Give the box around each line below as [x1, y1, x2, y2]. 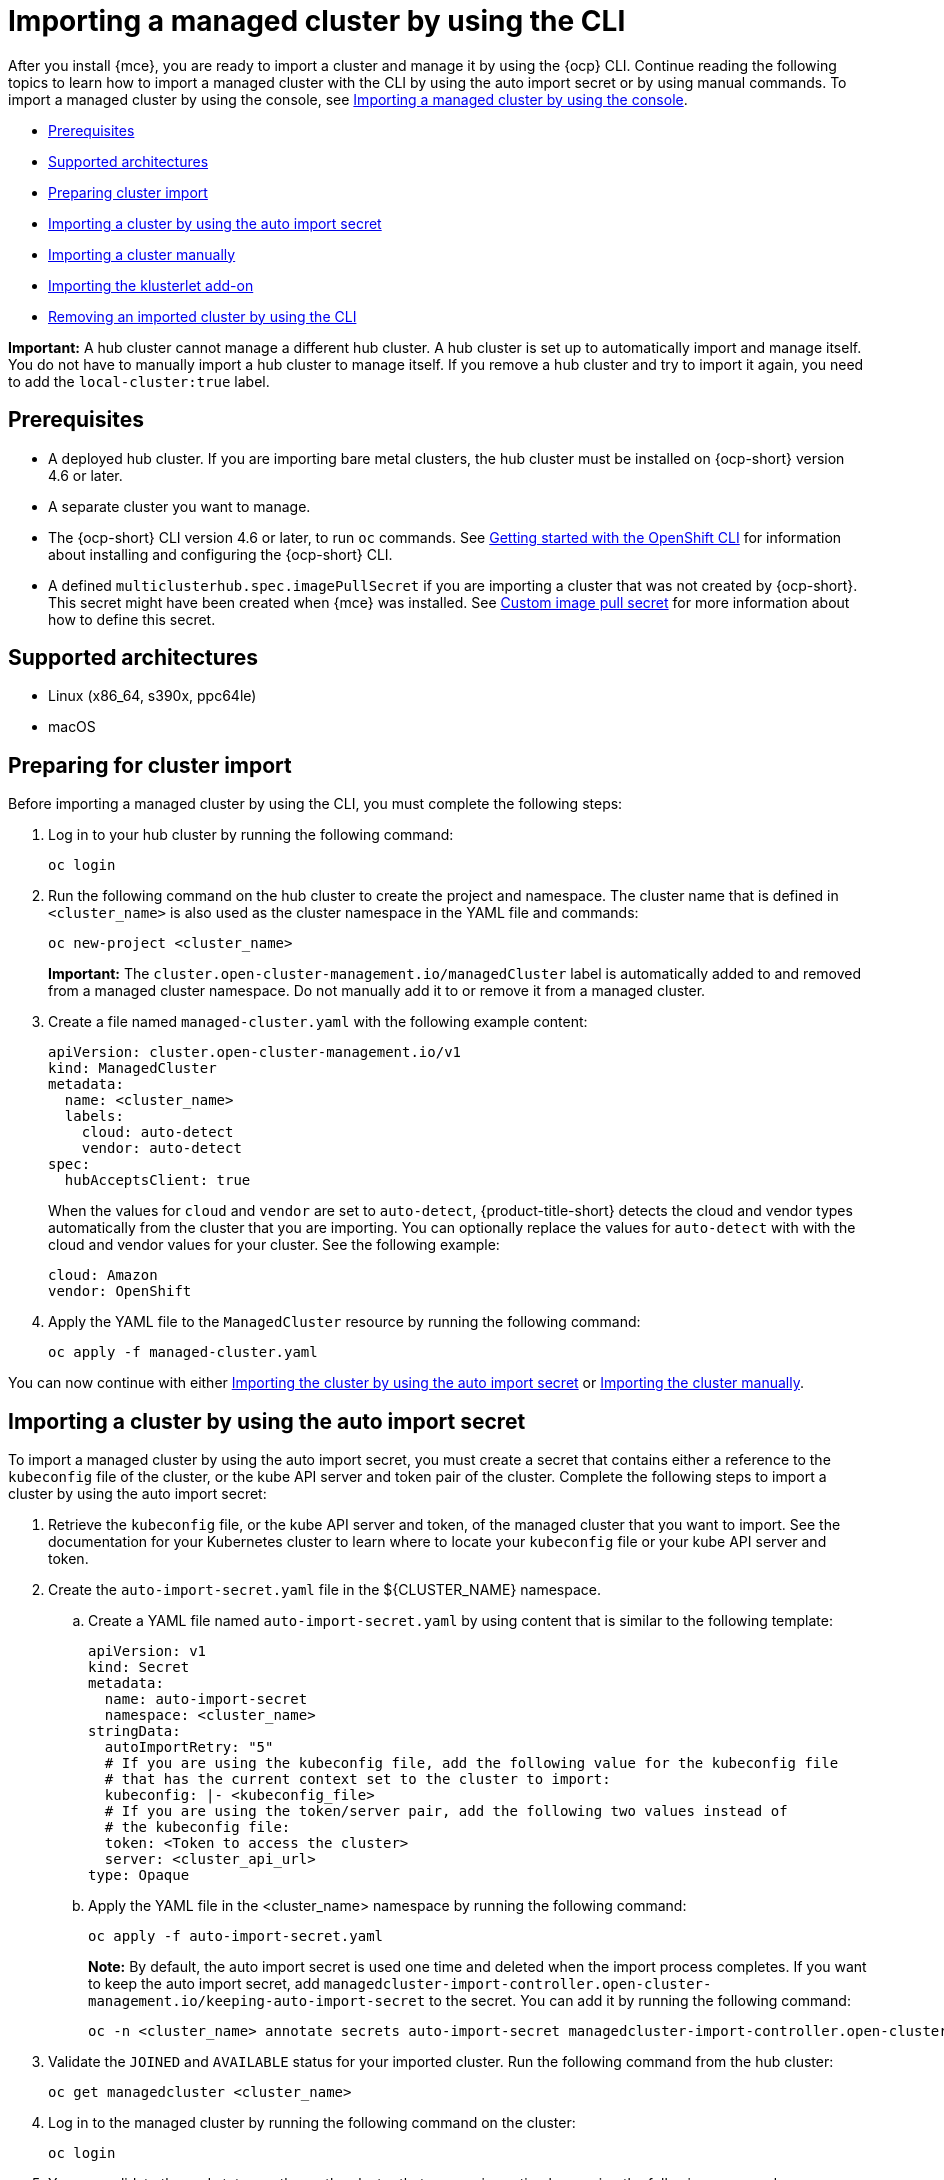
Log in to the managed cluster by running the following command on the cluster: [48, 2114, 576, 2132]
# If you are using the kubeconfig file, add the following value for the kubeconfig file [104, 1755, 839, 1772]
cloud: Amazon [48, 1267, 158, 1284]
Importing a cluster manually [48, 245, 236, 263]
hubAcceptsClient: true [64, 1172, 251, 1189]
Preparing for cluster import [8, 752, 292, 778]
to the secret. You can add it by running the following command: [429, 1992, 851, 2010]
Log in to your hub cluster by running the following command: [48, 826, 454, 844]
